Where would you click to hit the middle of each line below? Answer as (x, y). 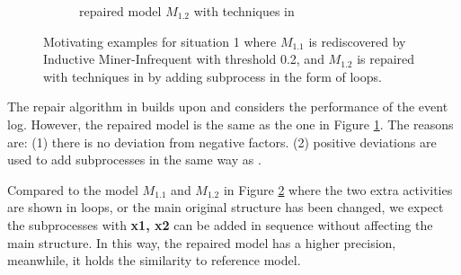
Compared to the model (73, 189)
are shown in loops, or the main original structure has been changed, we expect (226, 207)
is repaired (386, 59)
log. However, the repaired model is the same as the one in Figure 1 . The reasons (230, 124)
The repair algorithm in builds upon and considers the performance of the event (228, 106)
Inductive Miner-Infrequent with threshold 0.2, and (184, 59)
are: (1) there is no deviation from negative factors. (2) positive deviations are (222, 142)
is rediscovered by (357, 41)
